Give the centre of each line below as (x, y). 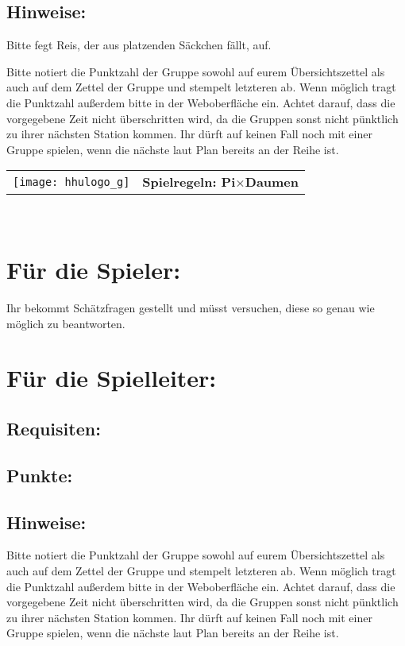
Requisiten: (54, 429)
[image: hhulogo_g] (71, 182)
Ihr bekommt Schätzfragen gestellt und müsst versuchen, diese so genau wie (191, 308)
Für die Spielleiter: (112, 378)
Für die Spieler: (94, 270)
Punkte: (40, 475)
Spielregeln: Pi (189, 182)
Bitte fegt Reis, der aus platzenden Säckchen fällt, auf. (139, 45)
